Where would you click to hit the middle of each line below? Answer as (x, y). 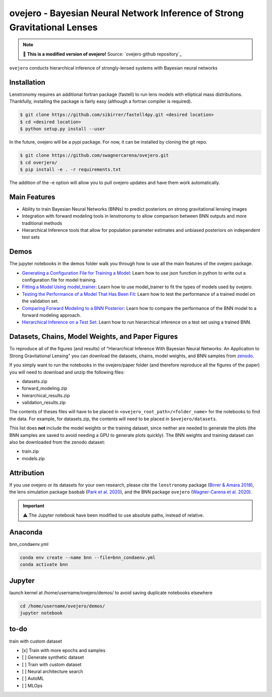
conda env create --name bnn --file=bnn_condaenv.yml (88, 557)
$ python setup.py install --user (62, 129)
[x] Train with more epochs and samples (64, 650)
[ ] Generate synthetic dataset (53, 657)
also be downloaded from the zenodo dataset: (57, 442)
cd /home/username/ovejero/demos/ (62, 606)
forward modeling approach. (52, 315)
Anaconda (26, 532)
